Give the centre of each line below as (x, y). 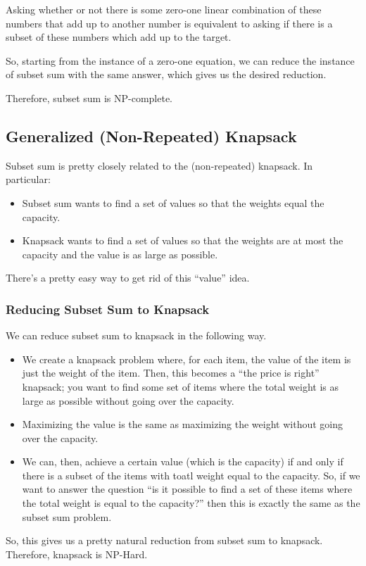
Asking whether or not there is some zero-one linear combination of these (164, 9)
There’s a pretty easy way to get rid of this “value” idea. (128, 278)
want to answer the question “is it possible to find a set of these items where (187, 489)
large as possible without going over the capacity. (128, 400)
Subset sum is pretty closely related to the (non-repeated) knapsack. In (159, 165)
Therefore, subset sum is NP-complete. (89, 98)
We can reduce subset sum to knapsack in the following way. (136, 335)
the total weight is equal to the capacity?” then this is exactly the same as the (191, 503)
